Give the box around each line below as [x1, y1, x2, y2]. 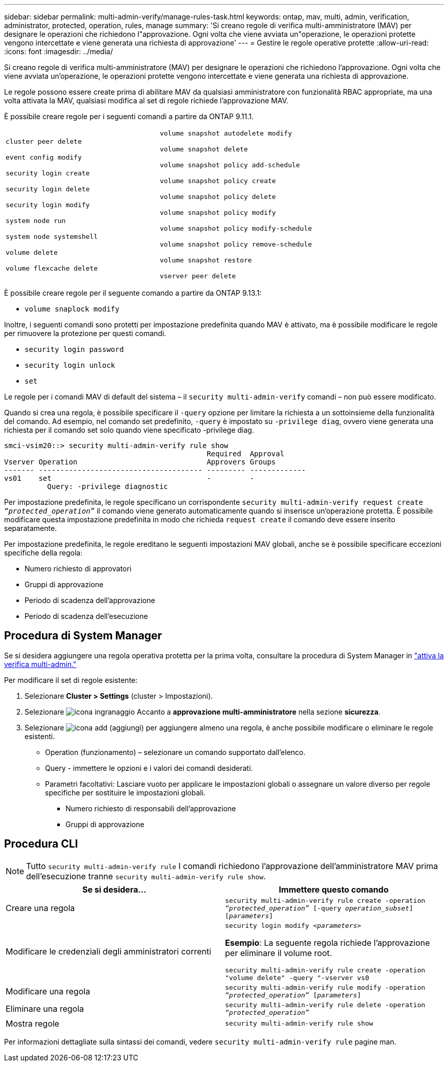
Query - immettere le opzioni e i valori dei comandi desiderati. [45, 763, 253, 772]
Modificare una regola [6, 986, 91, 996]
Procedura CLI [4, 837, 78, 851]
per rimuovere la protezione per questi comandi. [4, 329, 166, 338]
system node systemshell [6, 232, 98, 240]
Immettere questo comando [279, 884, 389, 895]
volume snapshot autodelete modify [160, 129, 292, 137]
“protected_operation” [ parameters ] [225, 991, 362, 999]
